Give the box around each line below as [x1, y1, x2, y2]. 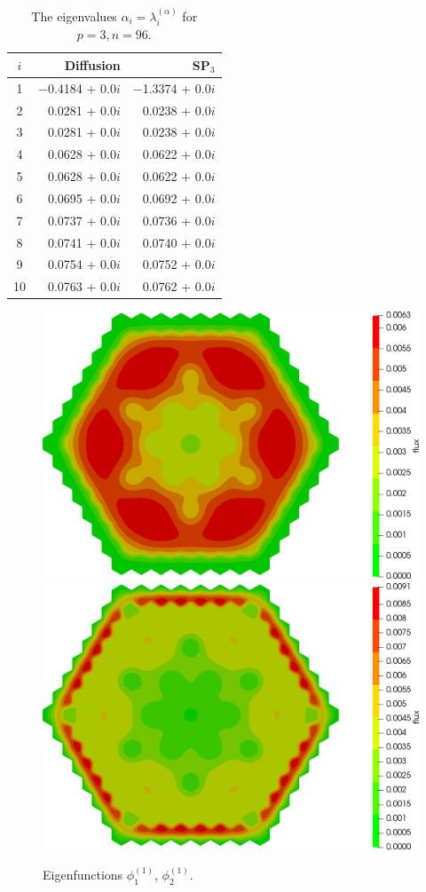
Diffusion [64, 55, 121, 74]
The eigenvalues [31, 6, 117, 25]
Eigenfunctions [43, 864, 123, 883]
